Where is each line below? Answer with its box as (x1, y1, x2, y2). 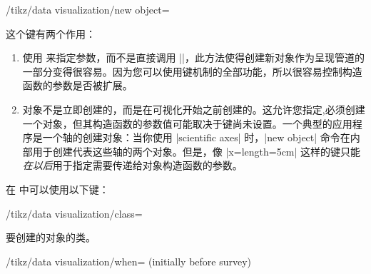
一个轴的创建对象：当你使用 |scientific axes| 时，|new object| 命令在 (42, 130, 350, 145)
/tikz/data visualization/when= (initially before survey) (6, 253, 252, 268)
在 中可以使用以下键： (6, 181, 109, 196)
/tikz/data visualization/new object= (6, 2, 170, 16)
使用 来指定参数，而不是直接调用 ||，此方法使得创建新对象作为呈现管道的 (22, 50, 365, 65)
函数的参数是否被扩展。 (22, 78, 133, 93)
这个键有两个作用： (6, 26, 96, 41)
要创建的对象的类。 (6, 230, 96, 245)
